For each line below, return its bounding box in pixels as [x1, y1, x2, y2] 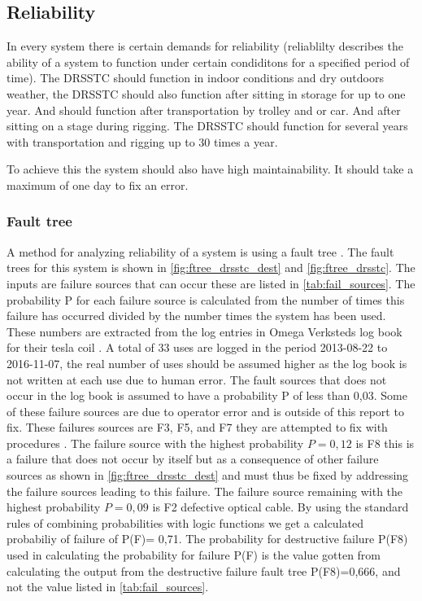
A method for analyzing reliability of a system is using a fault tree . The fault [7, 243, 394, 260]
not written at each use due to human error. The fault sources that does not [7, 371, 387, 388]
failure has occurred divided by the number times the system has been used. [7, 307, 386, 324]
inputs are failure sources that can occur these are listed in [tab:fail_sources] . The [7, 274, 415, 292]
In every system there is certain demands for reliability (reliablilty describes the [7, 37, 403, 55]
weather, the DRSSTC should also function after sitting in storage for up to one [7, 85, 406, 102]
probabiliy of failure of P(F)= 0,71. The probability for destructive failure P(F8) [7, 530, 408, 547]
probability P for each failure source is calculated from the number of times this [7, 291, 405, 308]
